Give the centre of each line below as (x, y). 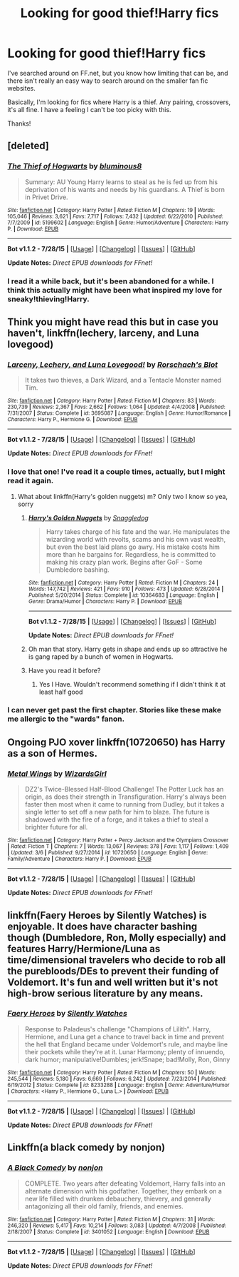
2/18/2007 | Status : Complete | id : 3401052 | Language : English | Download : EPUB (108, 1232)
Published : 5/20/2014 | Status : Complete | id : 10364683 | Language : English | (123, 595)
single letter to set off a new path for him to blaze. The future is (117, 812)
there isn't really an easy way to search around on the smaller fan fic (108, 81)
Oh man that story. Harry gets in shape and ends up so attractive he (128, 649)
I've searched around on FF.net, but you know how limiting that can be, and (118, 73)
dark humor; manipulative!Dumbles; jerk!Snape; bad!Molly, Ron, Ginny (127, 1059)
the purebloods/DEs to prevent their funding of (113, 971)
